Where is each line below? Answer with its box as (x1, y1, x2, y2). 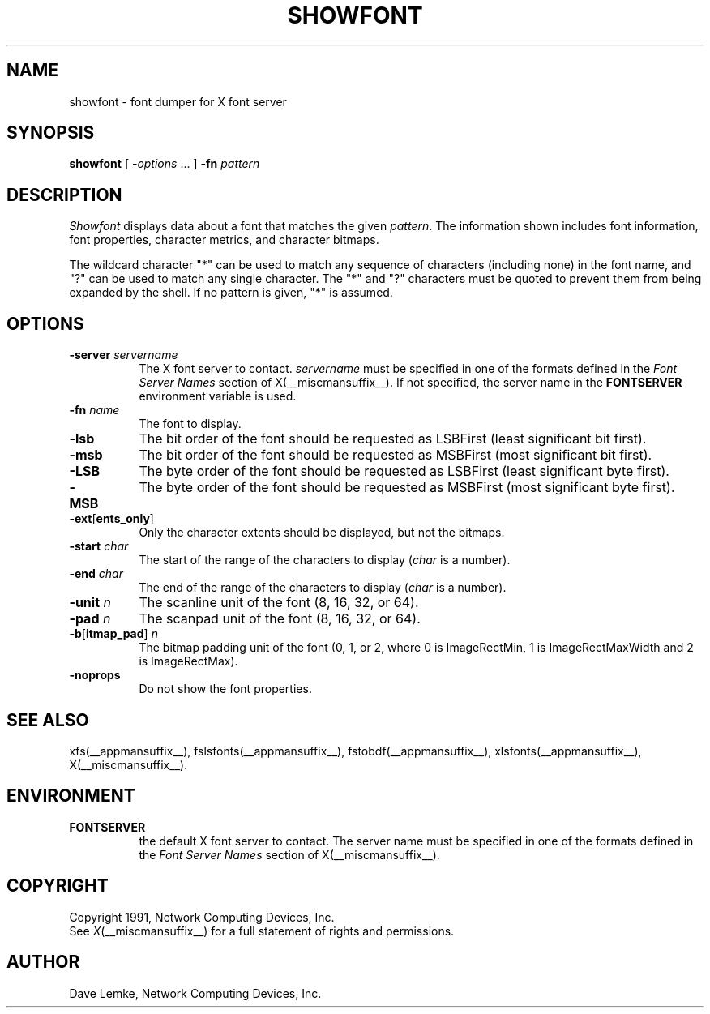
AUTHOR (6, 952, 80, 973)
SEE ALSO (6, 709, 89, 730)
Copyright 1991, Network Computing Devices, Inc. (69, 909, 335, 924)
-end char (69, 567, 123, 581)
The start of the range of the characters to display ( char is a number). (139, 553, 511, 567)
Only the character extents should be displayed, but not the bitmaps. (139, 525, 505, 540)
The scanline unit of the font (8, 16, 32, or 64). (139, 594, 419, 611)
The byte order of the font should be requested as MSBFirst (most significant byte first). (139, 479, 675, 496)
